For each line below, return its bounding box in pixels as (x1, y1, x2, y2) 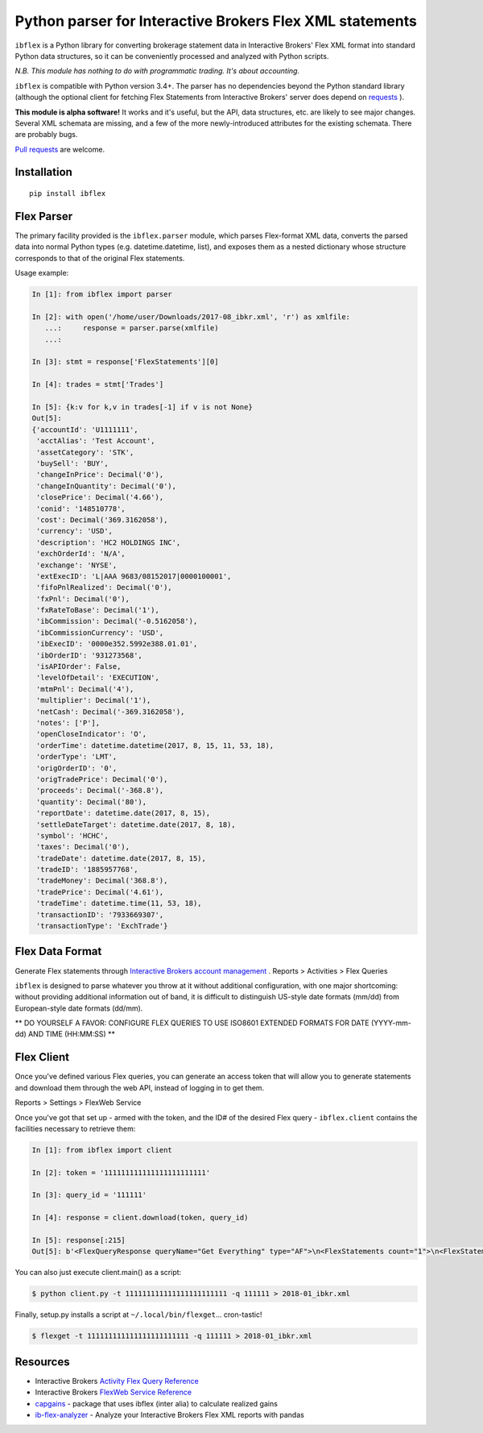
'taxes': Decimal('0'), (36, 842, 130, 852)
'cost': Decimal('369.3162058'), (36, 515, 168, 524)
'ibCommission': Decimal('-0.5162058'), (36, 617, 198, 626)
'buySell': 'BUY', (36, 459, 109, 467)
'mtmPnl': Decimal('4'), (36, 684, 134, 693)
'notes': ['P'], (36, 718, 101, 727)
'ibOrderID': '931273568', (36, 650, 142, 660)
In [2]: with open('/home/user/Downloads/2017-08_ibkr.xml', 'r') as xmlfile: (31, 312, 350, 322)
